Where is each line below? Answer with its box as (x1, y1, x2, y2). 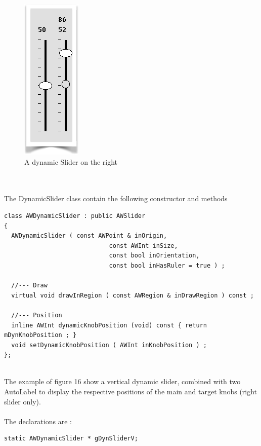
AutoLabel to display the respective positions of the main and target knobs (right (4, 386, 257, 397)
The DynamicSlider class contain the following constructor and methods (4, 193, 228, 204)
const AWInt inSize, (109, 242, 178, 249)
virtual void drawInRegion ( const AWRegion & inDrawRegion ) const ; (11, 291, 254, 299)
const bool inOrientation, (109, 252, 200, 259)
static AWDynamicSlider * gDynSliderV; (4, 435, 138, 442)
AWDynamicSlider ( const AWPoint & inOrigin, (11, 232, 167, 240)
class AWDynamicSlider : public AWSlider (4, 212, 146, 219)
